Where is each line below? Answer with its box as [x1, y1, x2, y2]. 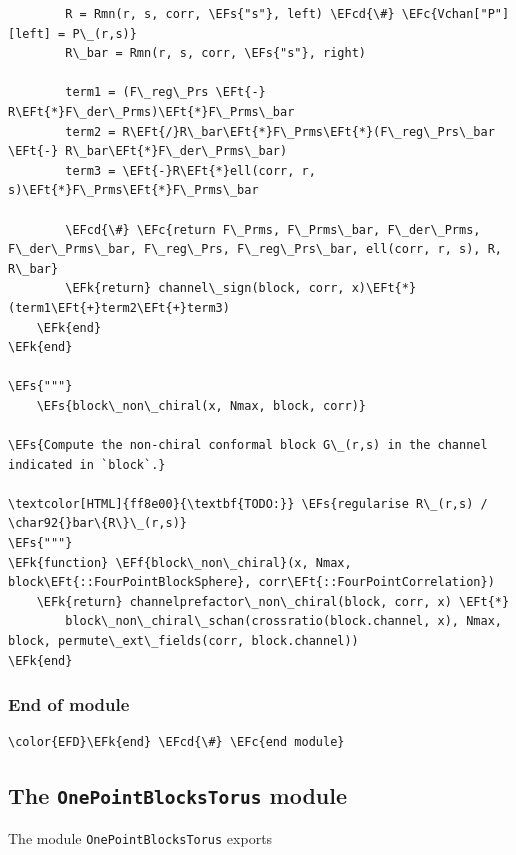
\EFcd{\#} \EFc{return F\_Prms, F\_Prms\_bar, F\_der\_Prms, [65, 222, 481, 237]
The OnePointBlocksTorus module [8, 780, 347, 811]
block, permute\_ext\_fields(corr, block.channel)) [8, 634, 359, 648]
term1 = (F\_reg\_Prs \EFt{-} [65, 85, 266, 100]
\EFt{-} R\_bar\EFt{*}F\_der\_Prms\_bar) [8, 144, 288, 159]
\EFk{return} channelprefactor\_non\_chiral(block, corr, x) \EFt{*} [36, 594, 510, 609]
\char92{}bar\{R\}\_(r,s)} [8, 516, 187, 531]
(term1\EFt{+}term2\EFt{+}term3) [8, 300, 230, 315]
